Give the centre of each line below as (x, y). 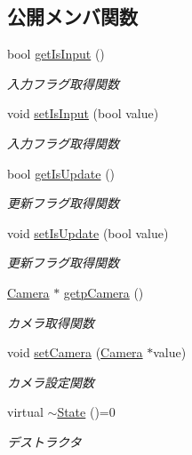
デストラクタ (44, 441)
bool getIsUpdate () (61, 173)
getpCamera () (104, 292)
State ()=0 (86, 412)
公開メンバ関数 (72, 16)
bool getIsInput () (56, 54)
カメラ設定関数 (51, 382)
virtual (25, 412)
